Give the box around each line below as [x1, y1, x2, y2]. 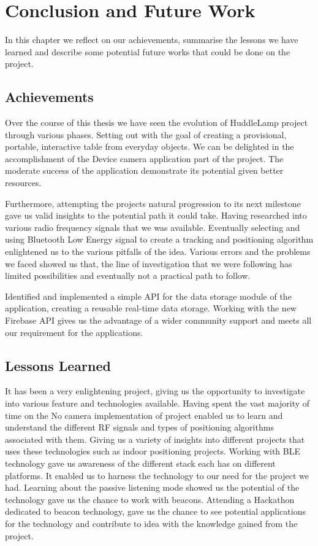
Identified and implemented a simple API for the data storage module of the [5, 289, 292, 302]
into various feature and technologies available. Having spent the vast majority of [5, 397, 310, 409]
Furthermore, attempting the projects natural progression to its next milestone [5, 197, 301, 209]
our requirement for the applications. [5, 326, 143, 338]
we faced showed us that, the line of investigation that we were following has [5, 257, 292, 270]
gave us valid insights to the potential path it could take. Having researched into [5, 209, 307, 222]
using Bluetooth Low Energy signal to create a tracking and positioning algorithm [5, 233, 314, 246]
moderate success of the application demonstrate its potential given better [5, 164, 284, 177]
